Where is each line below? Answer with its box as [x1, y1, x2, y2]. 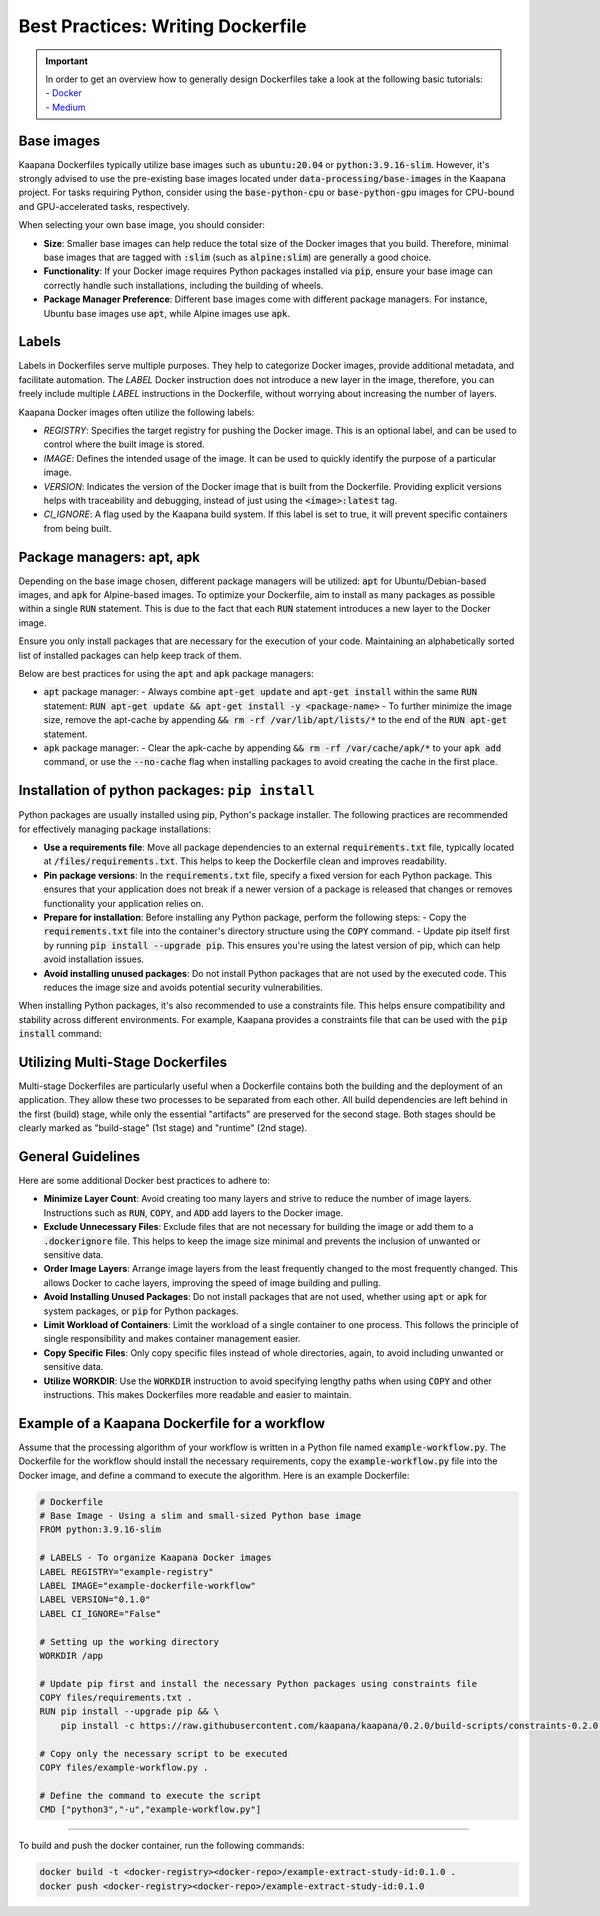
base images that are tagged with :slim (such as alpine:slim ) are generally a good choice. [43, 251, 432, 263]
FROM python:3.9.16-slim [39, 1524, 162, 1535]
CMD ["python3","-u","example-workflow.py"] [39, 1804, 262, 1815]
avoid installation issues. [43, 953, 145, 965]
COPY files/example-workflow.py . [39, 1762, 209, 1774]
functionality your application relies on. [43, 897, 204, 909]
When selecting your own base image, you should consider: [18, 219, 265, 231]
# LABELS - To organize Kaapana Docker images [39, 1552, 272, 1564]
